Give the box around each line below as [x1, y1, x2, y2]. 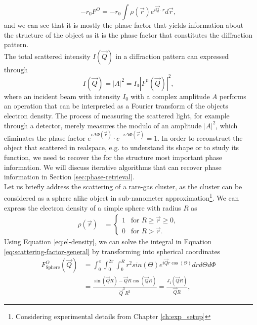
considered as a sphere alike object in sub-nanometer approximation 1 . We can [4, 191, 239, 203]
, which [215, 120, 238, 130]
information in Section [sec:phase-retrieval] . [4, 171, 134, 182]
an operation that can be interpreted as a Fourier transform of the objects [4, 101, 228, 111]
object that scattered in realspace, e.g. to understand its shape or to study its [4, 142, 239, 153]
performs [219, 91, 247, 101]
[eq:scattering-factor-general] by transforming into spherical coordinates [4, 246, 220, 256]
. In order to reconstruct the [157, 132, 243, 143]
